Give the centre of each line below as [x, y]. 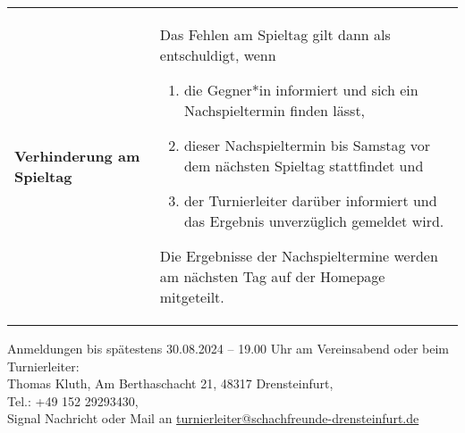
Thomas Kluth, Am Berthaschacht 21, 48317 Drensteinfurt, [170, 383]
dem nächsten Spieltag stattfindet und [304, 166]
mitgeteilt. [192, 297]
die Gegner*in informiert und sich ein [301, 90]
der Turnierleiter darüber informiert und [310, 200]
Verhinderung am [77, 155]
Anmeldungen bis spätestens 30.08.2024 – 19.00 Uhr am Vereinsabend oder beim [228, 348]
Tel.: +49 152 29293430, [73, 400]
